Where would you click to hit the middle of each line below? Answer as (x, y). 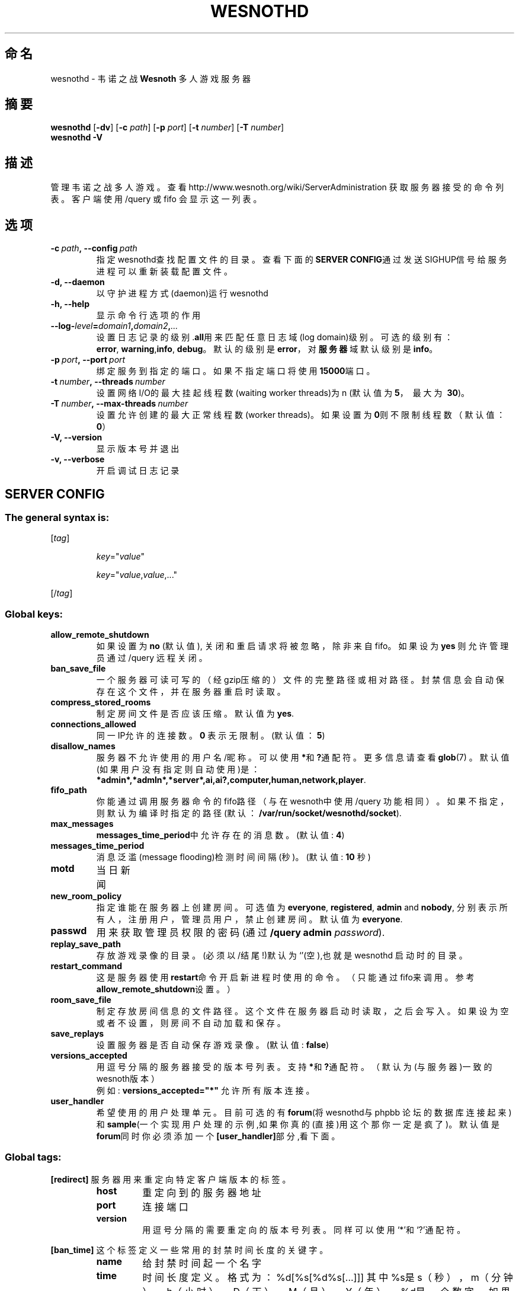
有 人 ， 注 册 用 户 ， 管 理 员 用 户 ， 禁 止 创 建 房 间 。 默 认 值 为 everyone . (249, 919)
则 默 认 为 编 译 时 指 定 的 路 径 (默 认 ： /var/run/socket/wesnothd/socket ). (249, 813)
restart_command (86, 966)
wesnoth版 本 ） (128, 1079)
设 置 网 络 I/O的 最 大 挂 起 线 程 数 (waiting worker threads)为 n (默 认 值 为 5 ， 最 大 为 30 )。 (283, 393)
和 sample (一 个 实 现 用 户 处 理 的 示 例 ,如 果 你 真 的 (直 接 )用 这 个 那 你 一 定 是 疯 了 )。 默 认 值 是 (298, 1124)
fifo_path (69, 790)
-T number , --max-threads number (119, 404)
